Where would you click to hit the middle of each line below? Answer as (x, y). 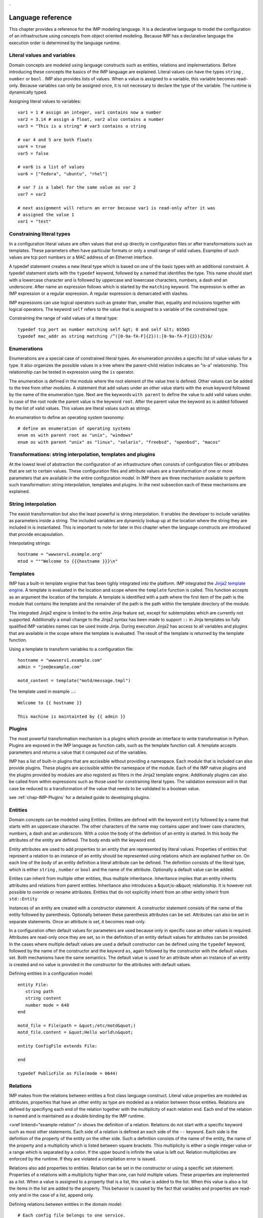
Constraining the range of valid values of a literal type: (63, 318)
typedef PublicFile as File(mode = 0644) (68, 1073)
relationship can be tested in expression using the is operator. (72, 372)
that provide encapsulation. (37, 534)
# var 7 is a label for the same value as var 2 (77, 187)
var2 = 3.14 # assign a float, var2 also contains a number (91, 119)
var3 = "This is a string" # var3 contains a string (82, 126)
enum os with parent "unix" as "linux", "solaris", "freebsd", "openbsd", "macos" (119, 442)
